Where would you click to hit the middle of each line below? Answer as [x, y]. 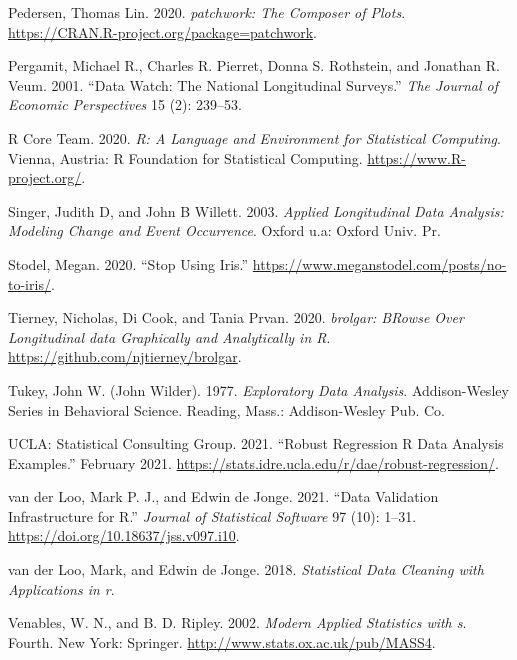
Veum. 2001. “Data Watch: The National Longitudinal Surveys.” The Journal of [253, 84]
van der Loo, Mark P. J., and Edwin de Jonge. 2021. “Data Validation [223, 496]
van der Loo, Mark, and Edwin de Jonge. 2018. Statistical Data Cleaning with [246, 569]
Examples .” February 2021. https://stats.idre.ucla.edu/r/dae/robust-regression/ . [253, 462]
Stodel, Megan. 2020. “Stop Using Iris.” [128, 263]
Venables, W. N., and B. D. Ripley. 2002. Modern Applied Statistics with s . [237, 622]
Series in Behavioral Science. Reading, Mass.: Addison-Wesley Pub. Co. [226, 409]
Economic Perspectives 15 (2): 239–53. [125, 104]
